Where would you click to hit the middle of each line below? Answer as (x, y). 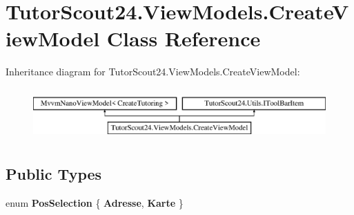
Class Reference (184, 38)
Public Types (54, 174)
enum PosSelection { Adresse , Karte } (95, 203)
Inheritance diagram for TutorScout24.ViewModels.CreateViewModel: (153, 72)
